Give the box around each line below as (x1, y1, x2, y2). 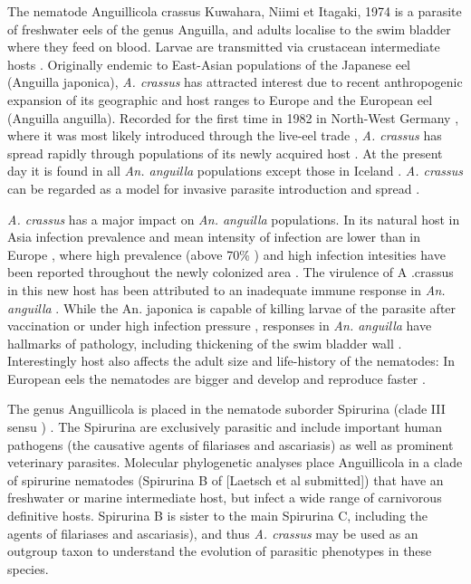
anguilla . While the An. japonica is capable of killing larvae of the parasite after (7, 298, 457, 317)
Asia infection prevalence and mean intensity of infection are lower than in (7, 227, 421, 246)
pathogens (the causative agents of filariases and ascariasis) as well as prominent (7, 435, 454, 454)
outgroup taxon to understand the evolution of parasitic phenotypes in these (7, 541, 432, 560)
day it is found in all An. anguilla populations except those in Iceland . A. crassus (7, 161, 464, 180)
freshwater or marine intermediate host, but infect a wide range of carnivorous (7, 488, 442, 507)
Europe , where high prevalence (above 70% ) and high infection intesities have (7, 244, 446, 263)
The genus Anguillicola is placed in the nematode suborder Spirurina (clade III (7, 399, 446, 418)
